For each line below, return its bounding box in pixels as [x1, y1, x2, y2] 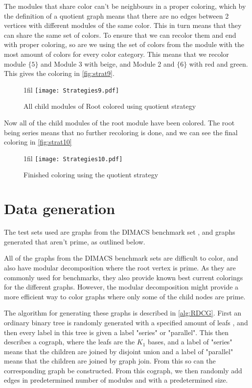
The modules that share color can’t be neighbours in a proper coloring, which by [4, 1, 246, 11]
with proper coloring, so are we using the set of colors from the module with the [4, 39, 244, 49]
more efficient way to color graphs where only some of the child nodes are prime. [4, 291, 246, 301]
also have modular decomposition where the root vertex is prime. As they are [4, 262, 236, 272]
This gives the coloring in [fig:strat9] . [4, 68, 115, 78]
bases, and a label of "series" [148, 337, 232, 347]
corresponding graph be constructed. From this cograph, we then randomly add [4, 365, 242, 375]
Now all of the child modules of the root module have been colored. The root [4, 118, 235, 127]
